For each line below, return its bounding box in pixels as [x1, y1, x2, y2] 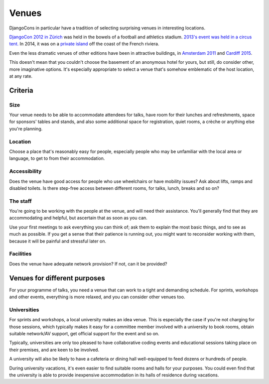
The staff [9, 197, 32, 204]
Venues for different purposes [9, 274, 105, 282]
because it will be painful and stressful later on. [9, 238, 107, 244]
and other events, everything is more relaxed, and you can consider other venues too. [9, 294, 185, 300]
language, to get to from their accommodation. [9, 155, 105, 161]
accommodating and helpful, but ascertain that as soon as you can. [9, 215, 148, 221]
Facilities [9, 251, 32, 257]
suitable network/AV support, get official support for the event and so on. [9, 330, 159, 336]
